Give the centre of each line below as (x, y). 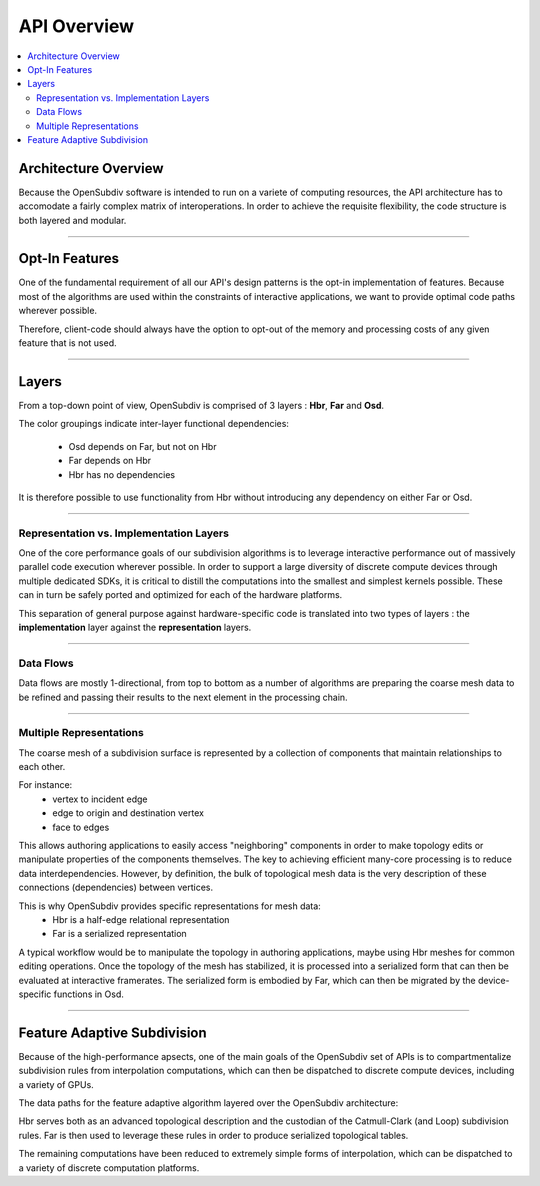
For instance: (45, 785)
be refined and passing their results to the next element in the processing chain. (183, 697)
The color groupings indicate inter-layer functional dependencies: (154, 424)
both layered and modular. (72, 220)
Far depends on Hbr (110, 461)
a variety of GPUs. (56, 1084)
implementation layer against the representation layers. (135, 627)
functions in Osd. (89, 994)
